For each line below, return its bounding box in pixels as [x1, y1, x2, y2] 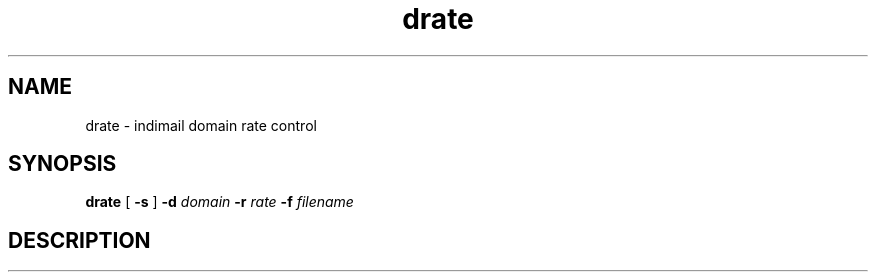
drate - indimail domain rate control [85, 116, 317, 134]
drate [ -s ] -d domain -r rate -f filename [85, 193, 354, 211]
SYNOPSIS [8, 151, 117, 177]
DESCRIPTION [8, 227, 151, 253]
